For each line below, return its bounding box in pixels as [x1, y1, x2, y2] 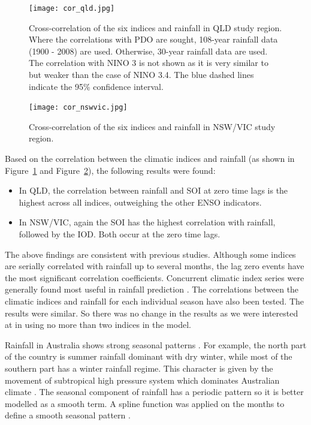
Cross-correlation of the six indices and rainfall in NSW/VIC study [29, 120, 276, 132]
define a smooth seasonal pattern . [5, 409, 131, 421]
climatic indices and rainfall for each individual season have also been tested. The [5, 295, 304, 307]
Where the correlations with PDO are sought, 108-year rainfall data [29, 33, 278, 46]
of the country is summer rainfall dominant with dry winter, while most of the [5, 350, 292, 363]
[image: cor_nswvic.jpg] [29, 103, 128, 112]
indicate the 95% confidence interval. [29, 80, 164, 92]
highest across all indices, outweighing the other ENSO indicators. [19, 195, 262, 208]
